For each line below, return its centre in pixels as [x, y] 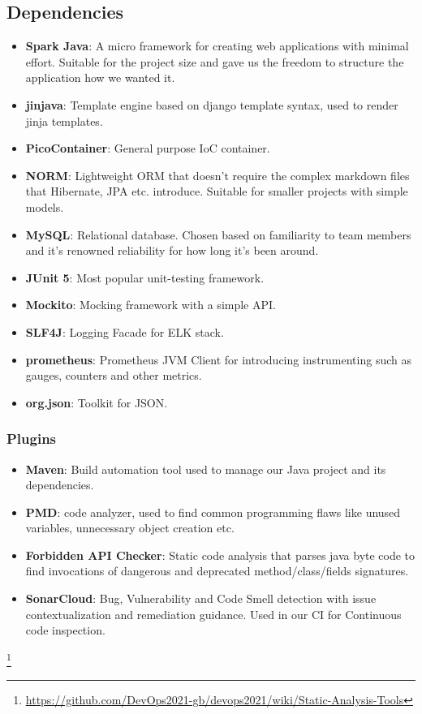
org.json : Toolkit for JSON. [97, 402]
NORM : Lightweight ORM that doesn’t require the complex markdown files [217, 175]
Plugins [32, 439]
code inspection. [65, 630]
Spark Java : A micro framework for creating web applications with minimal [217, 46]
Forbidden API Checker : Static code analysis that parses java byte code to [220, 555]
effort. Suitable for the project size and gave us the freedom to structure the [215, 61]
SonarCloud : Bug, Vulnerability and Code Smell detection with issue [201, 598]
